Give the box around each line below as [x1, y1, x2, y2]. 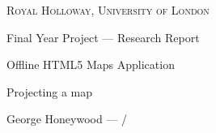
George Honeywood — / [6, 110, 128, 127]
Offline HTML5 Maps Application [6, 56, 175, 73]
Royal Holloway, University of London [6, 2, 210, 18]
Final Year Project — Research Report [6, 28, 200, 45]
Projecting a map [6, 83, 93, 100]
